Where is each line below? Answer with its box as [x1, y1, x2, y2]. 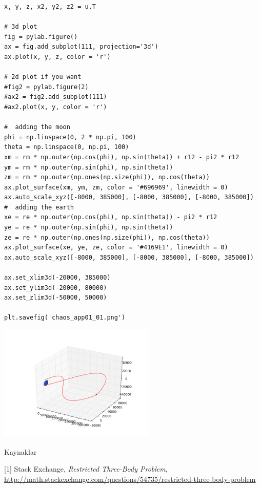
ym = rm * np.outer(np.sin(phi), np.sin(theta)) [4, 163, 173, 171]
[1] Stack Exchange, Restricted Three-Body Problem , [4, 463, 168, 474]
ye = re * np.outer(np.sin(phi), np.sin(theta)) [4, 224, 173, 231]
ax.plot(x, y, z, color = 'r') [4, 53, 111, 60]
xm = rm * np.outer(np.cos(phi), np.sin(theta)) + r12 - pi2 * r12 [4, 153, 239, 161]
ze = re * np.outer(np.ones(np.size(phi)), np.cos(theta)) [4, 234, 210, 241]
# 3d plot [4, 23, 37, 31]
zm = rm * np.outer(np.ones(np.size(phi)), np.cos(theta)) [4, 174, 210, 181]
